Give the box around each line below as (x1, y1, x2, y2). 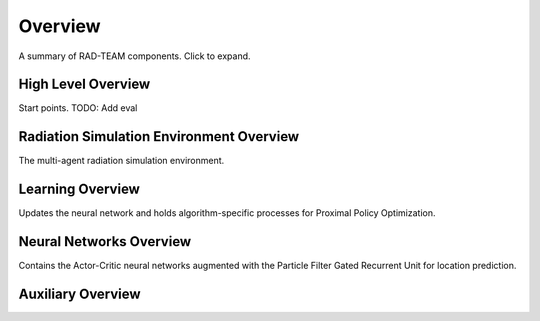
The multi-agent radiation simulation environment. (18, 155, 225, 167)
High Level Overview (18, 76, 151, 93)
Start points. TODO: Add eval (18, 102, 138, 114)
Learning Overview (18, 181, 140, 198)
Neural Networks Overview (18, 233, 192, 250)
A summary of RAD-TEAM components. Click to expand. (18, 50, 251, 62)
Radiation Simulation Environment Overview (18, 128, 300, 145)
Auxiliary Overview (18, 285, 141, 302)
